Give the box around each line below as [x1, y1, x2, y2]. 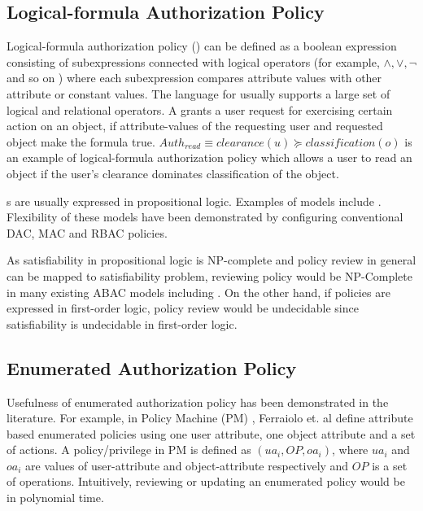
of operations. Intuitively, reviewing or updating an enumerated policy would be [7, 473, 405, 490]
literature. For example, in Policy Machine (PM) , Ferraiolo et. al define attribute [7, 409, 413, 426]
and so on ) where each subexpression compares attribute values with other [7, 69, 382, 86]
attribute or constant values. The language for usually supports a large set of [7, 85, 390, 102]
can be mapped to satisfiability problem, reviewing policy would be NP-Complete [7, 267, 412, 284]
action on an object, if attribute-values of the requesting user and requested [7, 117, 383, 134]
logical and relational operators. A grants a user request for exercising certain [7, 101, 393, 118]
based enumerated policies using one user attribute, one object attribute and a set [7, 425, 416, 442]
